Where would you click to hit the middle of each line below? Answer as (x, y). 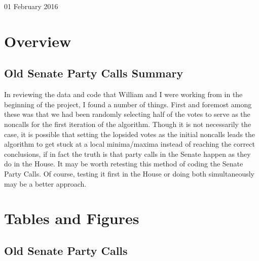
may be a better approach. (45, 183)
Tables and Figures (72, 218)
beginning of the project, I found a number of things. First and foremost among (128, 104)
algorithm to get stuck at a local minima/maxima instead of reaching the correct (129, 144)
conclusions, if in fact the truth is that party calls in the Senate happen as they (127, 154)
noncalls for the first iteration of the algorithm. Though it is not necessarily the (128, 124)
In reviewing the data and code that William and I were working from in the (123, 94)
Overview (38, 41)
